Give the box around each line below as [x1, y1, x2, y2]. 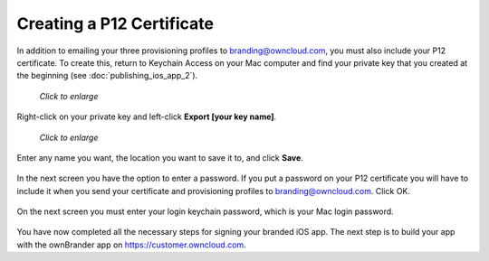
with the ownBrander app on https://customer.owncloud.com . [16, 239, 246, 250]
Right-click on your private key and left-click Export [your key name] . [16, 111, 277, 122]
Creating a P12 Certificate [16, 14, 215, 33]
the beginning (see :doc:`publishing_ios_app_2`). [16, 70, 198, 81]
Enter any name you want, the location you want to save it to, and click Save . [16, 152, 303, 163]
